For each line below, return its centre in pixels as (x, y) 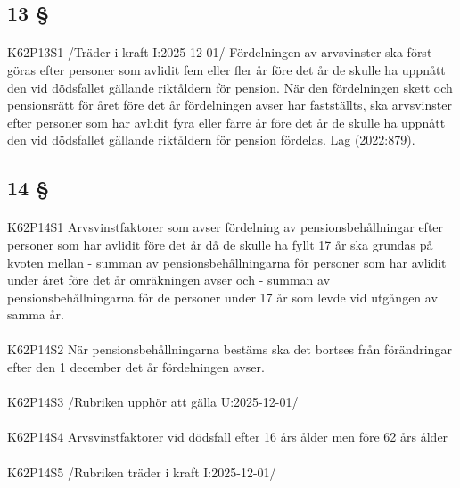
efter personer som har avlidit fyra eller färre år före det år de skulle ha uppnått (226, 122)
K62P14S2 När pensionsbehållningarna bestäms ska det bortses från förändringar (230, 349)
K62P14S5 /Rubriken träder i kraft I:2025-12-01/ (142, 471)
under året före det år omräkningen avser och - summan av (169, 280)
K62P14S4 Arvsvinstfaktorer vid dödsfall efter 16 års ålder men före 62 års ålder (228, 437)
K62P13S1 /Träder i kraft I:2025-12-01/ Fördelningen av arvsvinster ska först (220, 52)
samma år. (36, 314)
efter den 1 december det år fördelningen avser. (136, 367)
